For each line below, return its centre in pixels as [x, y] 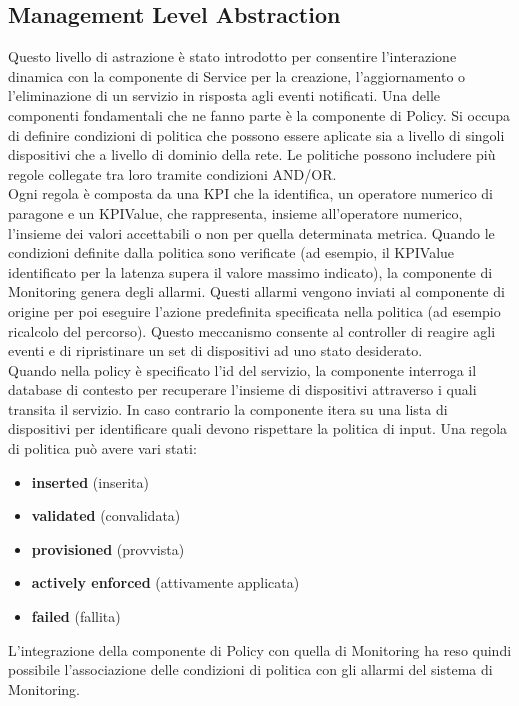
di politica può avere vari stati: [102, 448]
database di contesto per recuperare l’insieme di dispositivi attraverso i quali [242, 389]
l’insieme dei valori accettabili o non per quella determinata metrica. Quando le [251, 232]
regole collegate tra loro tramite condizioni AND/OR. [172, 173]
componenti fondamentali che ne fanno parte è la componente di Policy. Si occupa [259, 114]
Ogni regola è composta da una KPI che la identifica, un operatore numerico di [250, 193]
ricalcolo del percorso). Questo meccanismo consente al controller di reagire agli [252, 330]
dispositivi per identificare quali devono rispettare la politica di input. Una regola [258, 428]
